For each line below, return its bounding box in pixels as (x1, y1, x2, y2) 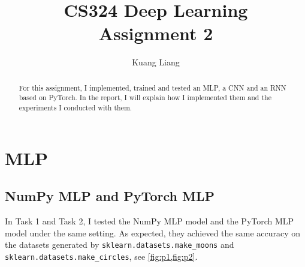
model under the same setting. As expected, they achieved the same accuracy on (5, 226, 301, 239)
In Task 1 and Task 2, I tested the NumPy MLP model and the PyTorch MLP (5, 215, 294, 227)
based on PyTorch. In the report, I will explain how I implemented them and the (19, 92, 271, 103)
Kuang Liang (132, 56, 180, 68)
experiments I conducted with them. (19, 103, 132, 113)
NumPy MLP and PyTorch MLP (5, 187, 215, 205)
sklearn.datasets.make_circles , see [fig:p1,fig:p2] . (5, 250, 198, 262)
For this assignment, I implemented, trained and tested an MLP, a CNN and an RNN (19, 82, 286, 92)
